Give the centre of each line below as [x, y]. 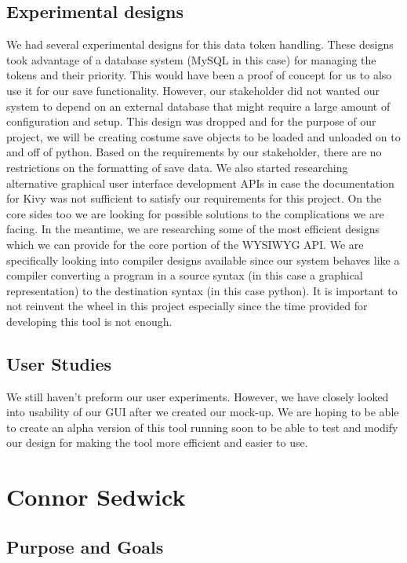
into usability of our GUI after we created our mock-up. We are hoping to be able [203, 412]
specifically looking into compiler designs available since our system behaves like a [203, 260]
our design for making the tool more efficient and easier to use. [157, 442]
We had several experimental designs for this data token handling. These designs [200, 44]
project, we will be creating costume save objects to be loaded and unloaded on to [203, 136]
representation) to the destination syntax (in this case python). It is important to [202, 290]
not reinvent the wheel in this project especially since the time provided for [187, 306]
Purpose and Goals [85, 546]
